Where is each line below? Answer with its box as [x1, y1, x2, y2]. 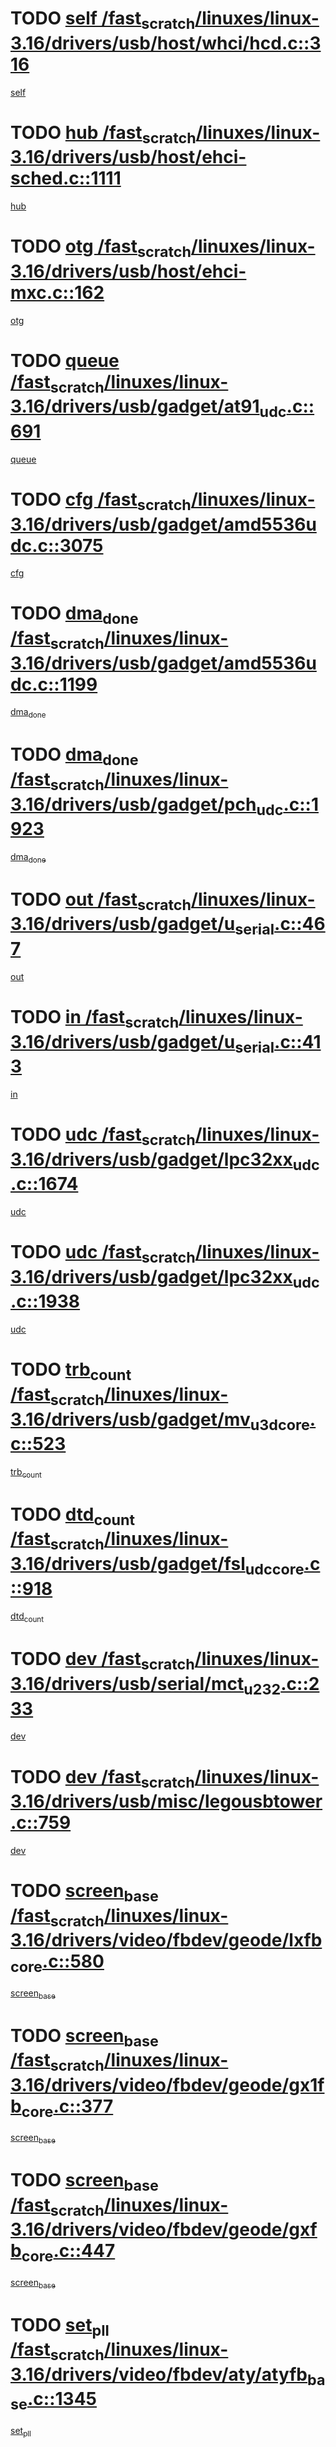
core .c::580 [10, 1950, 105, 1976]
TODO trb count [10, 1358, 132, 1384]
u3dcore [249, 1415, 310, 1434]
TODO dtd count [10, 1503, 136, 1529]
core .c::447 [21, 2240, 116, 2266]
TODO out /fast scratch [10, 888, 192, 914]
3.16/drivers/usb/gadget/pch [10, 793, 257, 816]
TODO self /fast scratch [10, 7, 196, 33]
